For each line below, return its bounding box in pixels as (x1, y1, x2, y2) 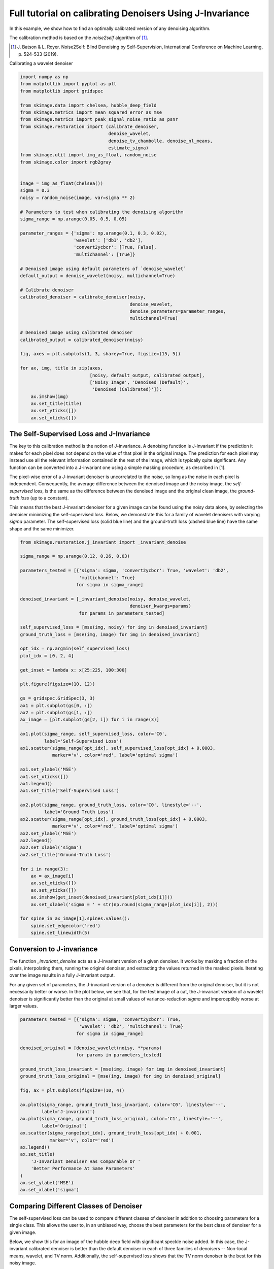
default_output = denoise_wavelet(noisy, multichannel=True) (20, 273, 176, 279)
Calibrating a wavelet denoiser (9, 60, 73, 66)
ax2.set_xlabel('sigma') (20, 845, 82, 850)
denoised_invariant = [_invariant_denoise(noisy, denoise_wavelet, (20, 596, 192, 602)
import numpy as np (20, 74, 68, 80)
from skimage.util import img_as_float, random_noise (20, 152, 157, 158)
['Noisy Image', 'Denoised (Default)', (89, 379, 189, 385)
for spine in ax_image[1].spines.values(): (20, 916, 130, 921)
